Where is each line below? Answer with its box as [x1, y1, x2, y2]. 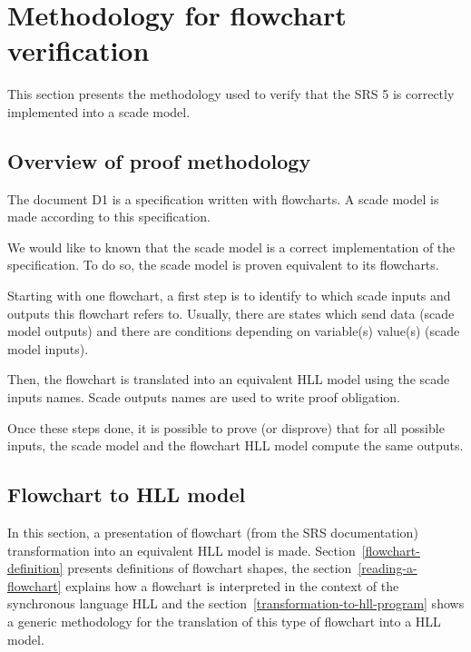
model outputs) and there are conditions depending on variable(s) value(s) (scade [7, 321, 460, 341]
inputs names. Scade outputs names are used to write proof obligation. [7, 388, 400, 407]
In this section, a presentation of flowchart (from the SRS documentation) [7, 523, 418, 542]
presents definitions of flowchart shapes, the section [67, 558, 352, 578]
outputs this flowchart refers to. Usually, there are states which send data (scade [7, 303, 455, 322]
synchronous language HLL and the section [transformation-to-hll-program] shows [7, 594, 465, 613]
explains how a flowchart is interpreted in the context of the [65, 576, 399, 595]
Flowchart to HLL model [7, 480, 246, 509]
